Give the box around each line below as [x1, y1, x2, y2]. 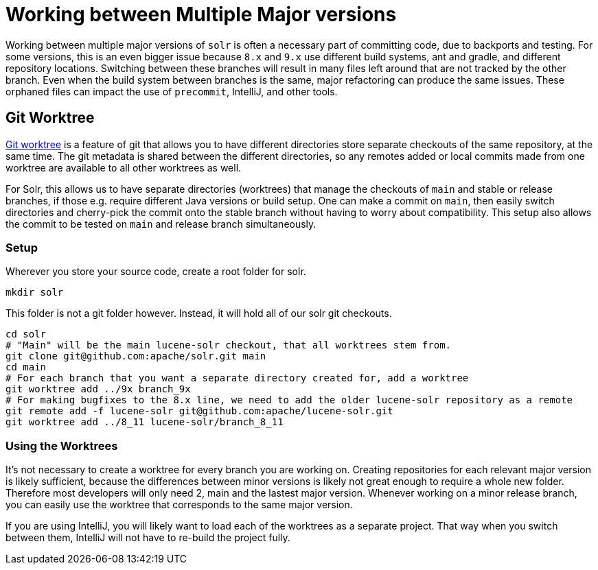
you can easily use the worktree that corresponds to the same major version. [5, 499, 353, 511]
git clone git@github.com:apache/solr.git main [5, 351, 266, 362]
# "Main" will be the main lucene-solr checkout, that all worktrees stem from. [5, 340, 452, 351]
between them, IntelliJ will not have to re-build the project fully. [5, 532, 290, 544]
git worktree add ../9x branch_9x [5, 383, 191, 395]
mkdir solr [5, 287, 64, 298]
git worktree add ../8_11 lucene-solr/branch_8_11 [5, 416, 284, 428]
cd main [5, 361, 47, 373]
